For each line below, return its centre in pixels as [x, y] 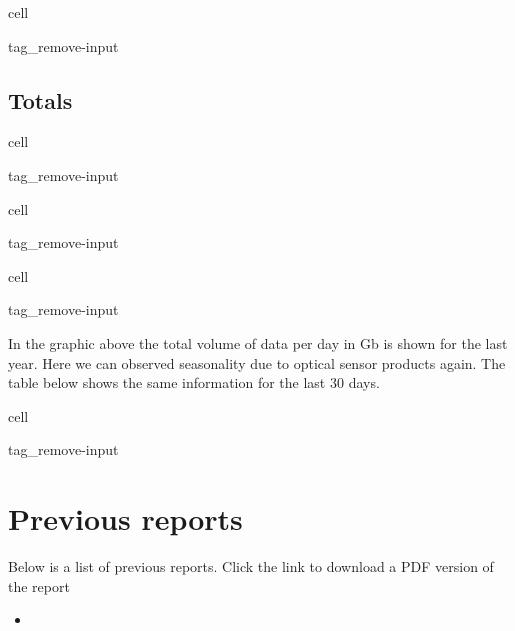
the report [39, 585]
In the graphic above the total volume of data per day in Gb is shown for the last [258, 342]
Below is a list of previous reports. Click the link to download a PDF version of [251, 566]
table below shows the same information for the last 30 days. [194, 382]
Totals [40, 99]
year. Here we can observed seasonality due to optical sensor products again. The [257, 362]
